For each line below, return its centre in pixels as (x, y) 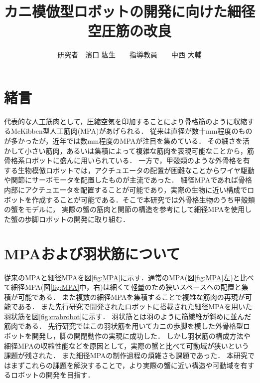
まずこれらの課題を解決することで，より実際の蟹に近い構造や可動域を (126, 365)
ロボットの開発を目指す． (53, 375)
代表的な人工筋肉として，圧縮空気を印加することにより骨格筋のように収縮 (126, 121)
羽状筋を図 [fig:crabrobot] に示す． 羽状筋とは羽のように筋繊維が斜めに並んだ (128, 316)
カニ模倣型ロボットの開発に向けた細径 (130, 11)
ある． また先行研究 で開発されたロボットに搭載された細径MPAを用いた (135, 306)
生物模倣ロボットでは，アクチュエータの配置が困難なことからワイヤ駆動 (136, 170)
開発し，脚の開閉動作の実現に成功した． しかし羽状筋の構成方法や (141, 336)
